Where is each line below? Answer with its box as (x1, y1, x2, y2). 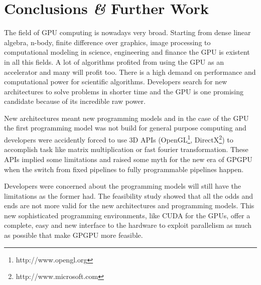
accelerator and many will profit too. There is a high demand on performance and (4, 66, 256, 77)
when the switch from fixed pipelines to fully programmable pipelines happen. (4, 164, 244, 174)
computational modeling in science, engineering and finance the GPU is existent (4, 47, 250, 57)
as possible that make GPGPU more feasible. (4, 230, 143, 240)
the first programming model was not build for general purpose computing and (4, 122, 246, 133)
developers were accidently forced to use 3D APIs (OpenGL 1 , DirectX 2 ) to (4, 133, 233, 145)
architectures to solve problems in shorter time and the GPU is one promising (4, 86, 243, 96)
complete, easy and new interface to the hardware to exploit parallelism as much (4, 220, 252, 230)
